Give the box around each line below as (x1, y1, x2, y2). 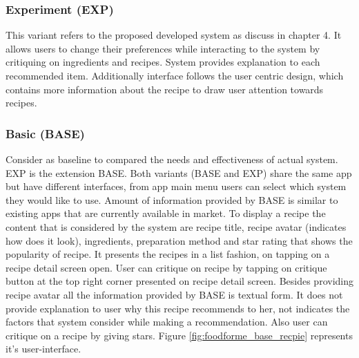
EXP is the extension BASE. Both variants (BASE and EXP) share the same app (6, 165, 352, 180)
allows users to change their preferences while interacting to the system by (6, 41, 320, 55)
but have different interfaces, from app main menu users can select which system (6, 179, 347, 194)
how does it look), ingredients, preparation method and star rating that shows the (6, 233, 353, 247)
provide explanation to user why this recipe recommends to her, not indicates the (6, 301, 350, 315)
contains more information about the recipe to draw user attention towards (6, 82, 324, 96)
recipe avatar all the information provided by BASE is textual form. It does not (6, 287, 343, 301)
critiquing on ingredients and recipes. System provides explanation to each (6, 55, 320, 69)
